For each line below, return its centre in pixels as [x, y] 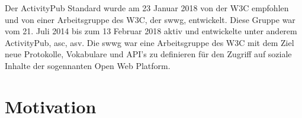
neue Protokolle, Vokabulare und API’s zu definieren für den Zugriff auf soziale [148, 54]
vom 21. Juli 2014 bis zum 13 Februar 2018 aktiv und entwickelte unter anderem [151, 31]
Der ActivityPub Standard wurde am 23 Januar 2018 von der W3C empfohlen [147, 8]
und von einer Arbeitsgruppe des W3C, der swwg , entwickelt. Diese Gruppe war [150, 19]
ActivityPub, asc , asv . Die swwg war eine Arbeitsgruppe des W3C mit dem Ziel [150, 42]
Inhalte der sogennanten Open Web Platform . [88, 65]
